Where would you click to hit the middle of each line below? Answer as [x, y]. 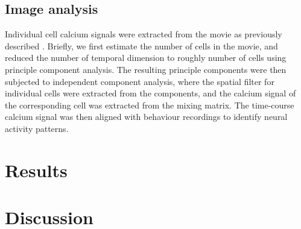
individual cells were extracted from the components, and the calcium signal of [150, 93]
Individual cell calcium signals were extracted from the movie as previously [144, 34]
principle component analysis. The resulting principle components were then [146, 69]
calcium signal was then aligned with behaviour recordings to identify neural [146, 117]
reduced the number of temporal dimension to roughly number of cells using [146, 58]
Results [36, 170]
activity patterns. [37, 128]
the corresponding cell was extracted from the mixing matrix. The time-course [150, 105]
